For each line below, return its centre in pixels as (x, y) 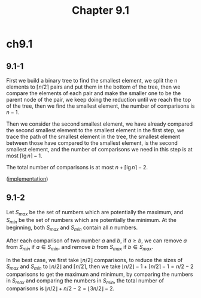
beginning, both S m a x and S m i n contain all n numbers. (72, 228)
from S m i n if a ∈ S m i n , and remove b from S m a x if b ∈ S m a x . (80, 248)
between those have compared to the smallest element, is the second (92, 143)
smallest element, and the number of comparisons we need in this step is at (99, 149)
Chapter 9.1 (100, 10)
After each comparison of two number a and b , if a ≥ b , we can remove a (97, 241)
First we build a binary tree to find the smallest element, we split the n (92, 80)
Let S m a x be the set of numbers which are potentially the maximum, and (95, 213)
